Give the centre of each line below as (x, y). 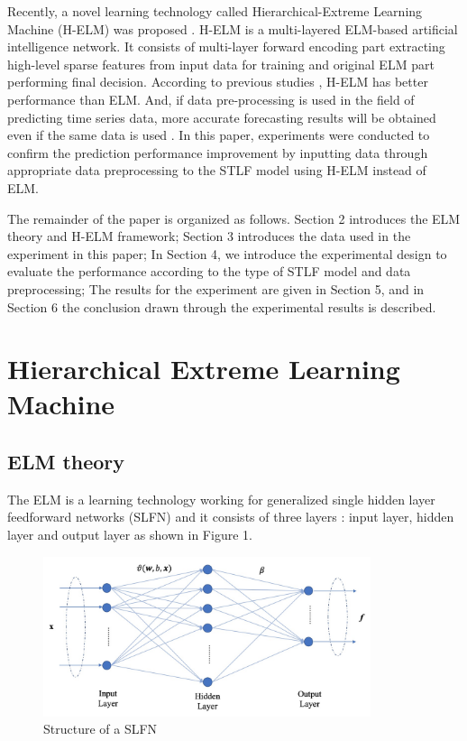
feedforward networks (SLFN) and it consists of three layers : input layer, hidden (231, 517)
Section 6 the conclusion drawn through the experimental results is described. (222, 306)
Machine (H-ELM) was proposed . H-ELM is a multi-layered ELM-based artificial (233, 28)
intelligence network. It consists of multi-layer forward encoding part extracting (226, 46)
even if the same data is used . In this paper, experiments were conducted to (219, 135)
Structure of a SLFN (101, 729)
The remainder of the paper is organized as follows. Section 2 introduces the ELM (234, 218)
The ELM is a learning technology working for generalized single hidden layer (221, 499)
